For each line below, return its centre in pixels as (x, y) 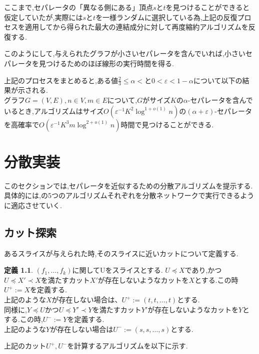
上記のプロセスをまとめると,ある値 (61, 80)
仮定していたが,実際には (43, 17)
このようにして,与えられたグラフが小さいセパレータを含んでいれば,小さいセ (128, 53)
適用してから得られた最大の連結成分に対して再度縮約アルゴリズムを (136, 27)
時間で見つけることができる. (167, 124)
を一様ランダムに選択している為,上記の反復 (166, 17)
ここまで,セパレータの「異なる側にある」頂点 (78, 7)
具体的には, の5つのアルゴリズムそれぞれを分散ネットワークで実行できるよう (129, 195)
